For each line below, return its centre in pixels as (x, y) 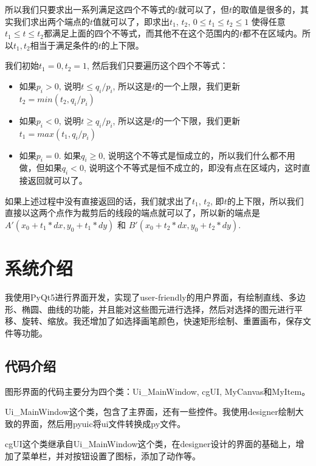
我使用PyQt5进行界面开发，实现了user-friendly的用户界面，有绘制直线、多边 (155, 297)
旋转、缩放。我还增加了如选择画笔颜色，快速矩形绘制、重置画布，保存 (162, 321)
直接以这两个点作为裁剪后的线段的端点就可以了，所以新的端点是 (132, 213)
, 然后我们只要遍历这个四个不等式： (158, 65)
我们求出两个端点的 (51, 21)
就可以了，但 (204, 9)
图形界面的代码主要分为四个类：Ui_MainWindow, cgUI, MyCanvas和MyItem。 (158, 391)
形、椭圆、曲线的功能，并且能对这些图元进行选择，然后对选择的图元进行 (149, 309)
